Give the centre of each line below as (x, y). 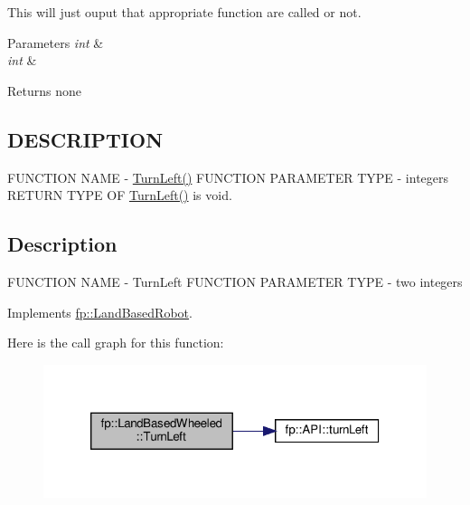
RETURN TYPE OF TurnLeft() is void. (120, 195)
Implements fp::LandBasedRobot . (100, 312)
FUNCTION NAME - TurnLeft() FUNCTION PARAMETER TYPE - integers (228, 177)
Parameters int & (56, 42)
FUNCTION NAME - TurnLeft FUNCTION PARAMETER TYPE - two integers (235, 281)
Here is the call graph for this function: (116, 343)
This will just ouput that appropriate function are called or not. (184, 12)
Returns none (44, 90)
